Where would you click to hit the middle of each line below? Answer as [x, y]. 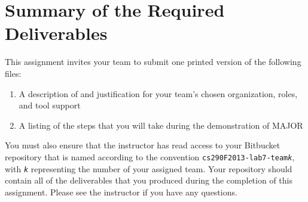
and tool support [50, 105]
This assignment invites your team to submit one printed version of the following [153, 62]
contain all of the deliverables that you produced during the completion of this [149, 180]
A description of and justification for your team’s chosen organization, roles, [158, 93]
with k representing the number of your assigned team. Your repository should [149, 168]
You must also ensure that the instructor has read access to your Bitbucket [143, 145]
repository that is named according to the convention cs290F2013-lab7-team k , [150, 156]
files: [13, 73]
